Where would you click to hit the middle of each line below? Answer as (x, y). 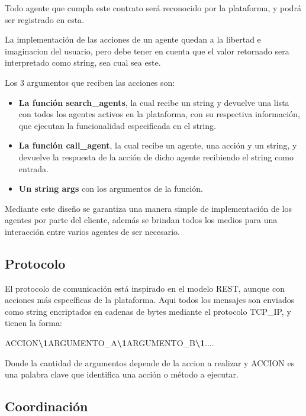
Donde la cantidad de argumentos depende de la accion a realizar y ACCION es (150, 362)
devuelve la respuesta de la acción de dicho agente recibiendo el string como (156, 157)
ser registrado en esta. (45, 19)
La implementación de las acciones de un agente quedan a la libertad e (133, 39)
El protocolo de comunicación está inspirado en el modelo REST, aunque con (145, 288)
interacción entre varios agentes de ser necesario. (93, 231)
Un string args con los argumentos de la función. (111, 188)
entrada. (34, 168)
